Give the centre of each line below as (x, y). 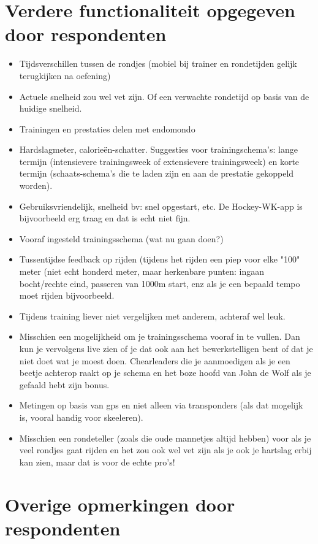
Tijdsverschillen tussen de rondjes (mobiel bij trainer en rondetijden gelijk (158, 63)
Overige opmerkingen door (120, 504)
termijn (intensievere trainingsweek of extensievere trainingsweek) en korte (159, 161)
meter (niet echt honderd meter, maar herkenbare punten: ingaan (142, 271)
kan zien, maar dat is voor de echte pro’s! (97, 462)
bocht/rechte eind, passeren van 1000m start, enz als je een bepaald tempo (160, 283)
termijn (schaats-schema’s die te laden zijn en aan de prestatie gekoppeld (157, 173)
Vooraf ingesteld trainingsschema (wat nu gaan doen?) (121, 238)
